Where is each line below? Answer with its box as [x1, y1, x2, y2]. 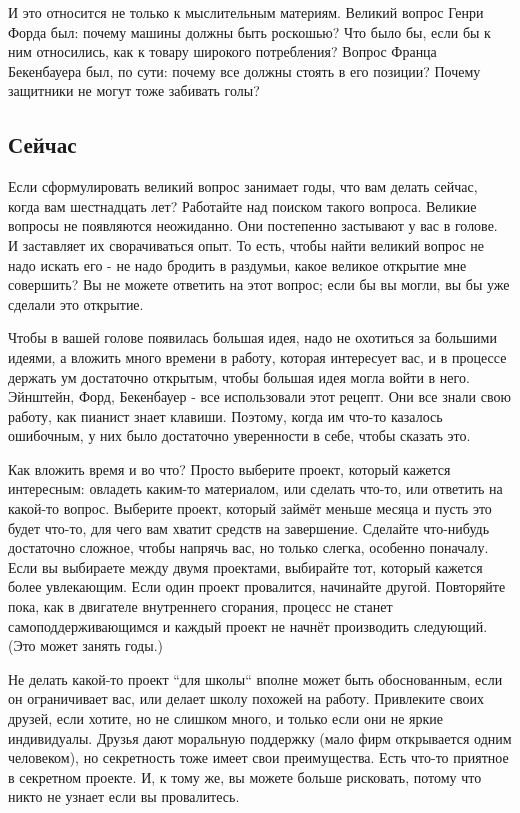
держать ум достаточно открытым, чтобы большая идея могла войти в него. [8, 366, 470, 387]
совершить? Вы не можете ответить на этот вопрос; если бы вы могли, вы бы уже [8, 274, 510, 295]
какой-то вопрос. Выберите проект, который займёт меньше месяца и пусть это [8, 498, 492, 519]
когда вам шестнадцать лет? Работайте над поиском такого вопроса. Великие [8, 195, 477, 216]
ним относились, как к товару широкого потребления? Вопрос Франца [8, 41, 437, 62]
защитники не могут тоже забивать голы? [8, 80, 260, 101]
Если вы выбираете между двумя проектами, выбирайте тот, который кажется [8, 556, 483, 577]
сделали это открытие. [8, 293, 144, 314]
